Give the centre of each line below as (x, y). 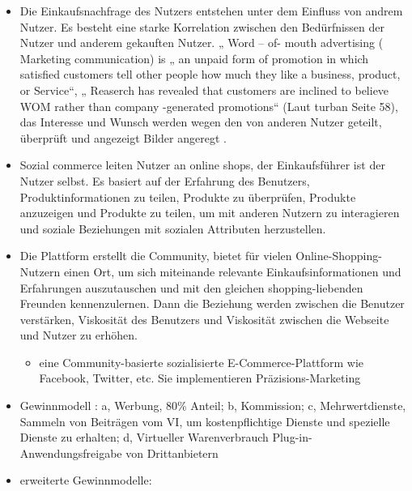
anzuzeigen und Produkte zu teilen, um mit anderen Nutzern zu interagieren (210, 213)
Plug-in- (292, 437)
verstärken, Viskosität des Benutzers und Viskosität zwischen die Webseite (204, 319)
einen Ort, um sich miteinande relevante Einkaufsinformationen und (232, 271)
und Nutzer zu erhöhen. (79, 335)
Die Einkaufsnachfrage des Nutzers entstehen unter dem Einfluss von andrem (211, 11)
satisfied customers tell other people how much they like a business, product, (210, 74)
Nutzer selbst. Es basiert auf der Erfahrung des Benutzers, (165, 180)
